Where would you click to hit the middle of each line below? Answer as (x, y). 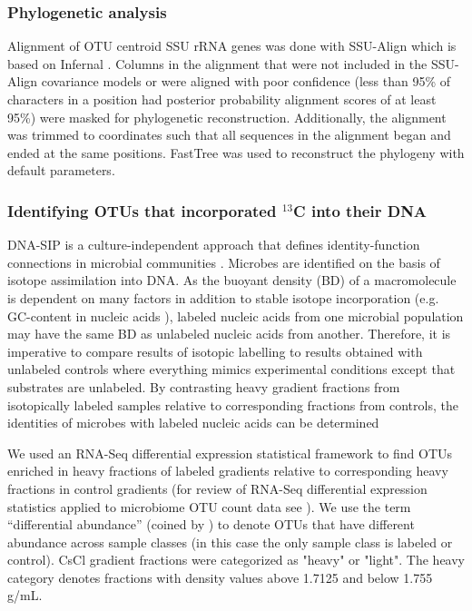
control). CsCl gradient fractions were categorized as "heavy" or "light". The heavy (236, 560)
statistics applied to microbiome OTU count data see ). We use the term (209, 506)
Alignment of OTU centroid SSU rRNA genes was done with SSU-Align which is (232, 46)
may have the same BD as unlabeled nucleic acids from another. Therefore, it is (229, 334)
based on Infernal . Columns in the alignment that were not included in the (217, 63)
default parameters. (61, 170)
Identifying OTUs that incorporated (142, 210)
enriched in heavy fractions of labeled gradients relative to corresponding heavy (228, 471)
